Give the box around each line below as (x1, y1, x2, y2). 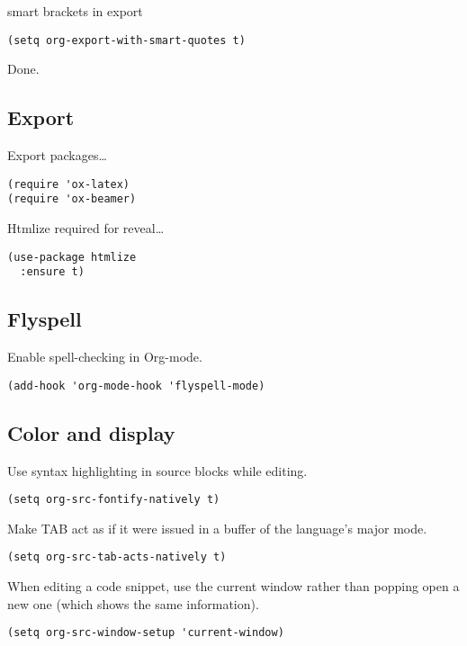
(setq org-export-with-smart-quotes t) (7, 33, 246, 47)
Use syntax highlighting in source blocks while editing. (7, 461, 308, 480)
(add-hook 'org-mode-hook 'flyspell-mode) (7, 379, 265, 392)
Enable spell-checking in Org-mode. (7, 347, 202, 366)
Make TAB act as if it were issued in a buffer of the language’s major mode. (7, 518, 427, 537)
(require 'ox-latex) (7, 177, 130, 191)
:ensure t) (20, 265, 85, 279)
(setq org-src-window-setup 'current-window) (7, 626, 284, 640)
